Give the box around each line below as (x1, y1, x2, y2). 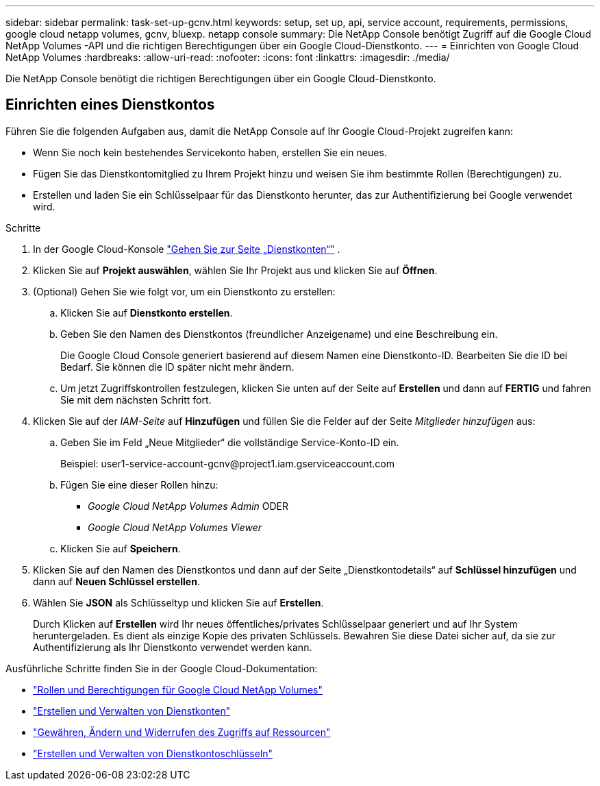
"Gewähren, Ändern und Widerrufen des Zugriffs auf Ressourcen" (33, 726, 331, 738)
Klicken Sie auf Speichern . (60, 542, 181, 554)
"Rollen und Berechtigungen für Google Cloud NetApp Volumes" (33, 683, 323, 696)
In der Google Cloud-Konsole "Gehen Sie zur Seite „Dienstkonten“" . (33, 243, 340, 255)
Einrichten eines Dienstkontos (5, 96, 215, 114)
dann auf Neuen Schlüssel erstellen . (33, 575, 200, 587)
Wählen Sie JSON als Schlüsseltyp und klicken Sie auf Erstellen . (33, 596, 324, 609)
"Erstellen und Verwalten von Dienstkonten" (33, 704, 231, 717)
